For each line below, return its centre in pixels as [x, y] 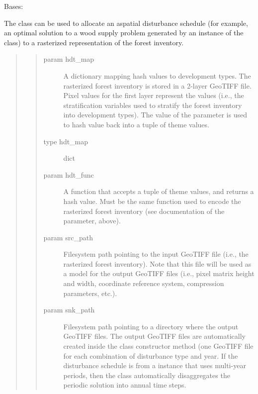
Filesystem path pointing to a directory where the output [151, 326]
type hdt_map [66, 141]
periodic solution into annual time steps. [125, 385]
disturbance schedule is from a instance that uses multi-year [155, 365]
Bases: [14, 6]
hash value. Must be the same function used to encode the [152, 201]
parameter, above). [92, 221]
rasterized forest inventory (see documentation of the [144, 211]
